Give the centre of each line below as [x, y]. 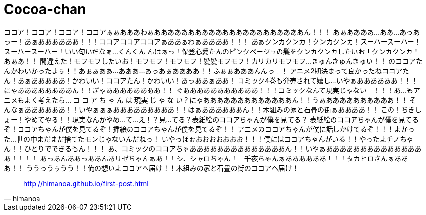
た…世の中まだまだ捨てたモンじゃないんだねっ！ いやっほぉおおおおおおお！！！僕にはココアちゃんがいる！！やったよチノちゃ [209, 139]
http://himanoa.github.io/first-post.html [86, 183]
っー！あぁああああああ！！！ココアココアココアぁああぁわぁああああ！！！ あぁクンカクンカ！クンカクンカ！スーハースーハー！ [213, 41]
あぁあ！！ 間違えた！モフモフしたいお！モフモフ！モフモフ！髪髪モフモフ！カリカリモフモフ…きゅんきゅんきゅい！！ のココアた [213, 61]
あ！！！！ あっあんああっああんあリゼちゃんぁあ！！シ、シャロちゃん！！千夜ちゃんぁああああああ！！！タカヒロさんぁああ [206, 158]
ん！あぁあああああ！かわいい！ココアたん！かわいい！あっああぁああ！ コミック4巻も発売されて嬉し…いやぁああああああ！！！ [211, 80]
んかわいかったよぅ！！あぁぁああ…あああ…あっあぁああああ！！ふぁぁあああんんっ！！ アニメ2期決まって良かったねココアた [207, 71]
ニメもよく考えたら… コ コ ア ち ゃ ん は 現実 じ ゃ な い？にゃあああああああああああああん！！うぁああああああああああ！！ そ [210, 100]
